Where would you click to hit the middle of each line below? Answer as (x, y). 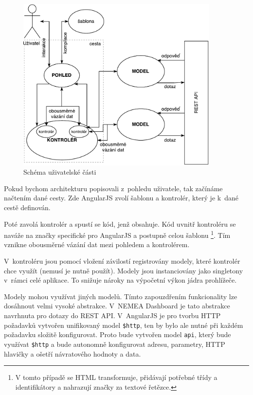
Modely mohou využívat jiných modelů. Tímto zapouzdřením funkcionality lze (121, 296)
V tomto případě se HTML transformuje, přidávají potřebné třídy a (116, 377)
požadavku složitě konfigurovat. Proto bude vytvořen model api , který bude (117, 334)
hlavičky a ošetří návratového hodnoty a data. (72, 353)
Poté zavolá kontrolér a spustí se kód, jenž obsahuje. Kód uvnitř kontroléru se (120, 224)
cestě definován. (27, 207)
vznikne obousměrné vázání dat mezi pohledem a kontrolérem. (97, 244)
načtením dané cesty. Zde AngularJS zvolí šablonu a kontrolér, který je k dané (121, 198)
